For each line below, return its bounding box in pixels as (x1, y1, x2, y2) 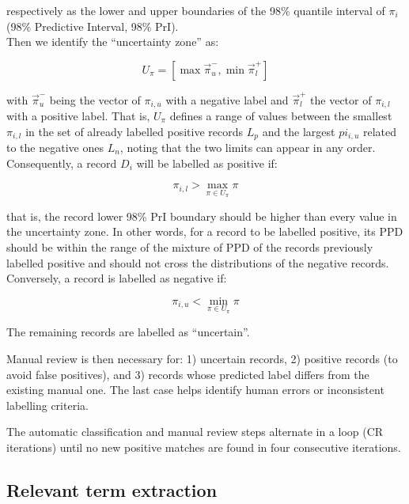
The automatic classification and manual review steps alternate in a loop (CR (6, 423, 384, 440)
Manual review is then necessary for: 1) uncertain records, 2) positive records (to (6, 351, 398, 366)
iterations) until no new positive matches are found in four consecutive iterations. (6, 438, 401, 455)
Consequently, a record (6, 154, 117, 171)
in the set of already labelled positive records (25, 123, 244, 139)
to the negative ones (6, 139, 104, 155)
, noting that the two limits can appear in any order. (119, 139, 376, 155)
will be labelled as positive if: (136, 154, 278, 171)
